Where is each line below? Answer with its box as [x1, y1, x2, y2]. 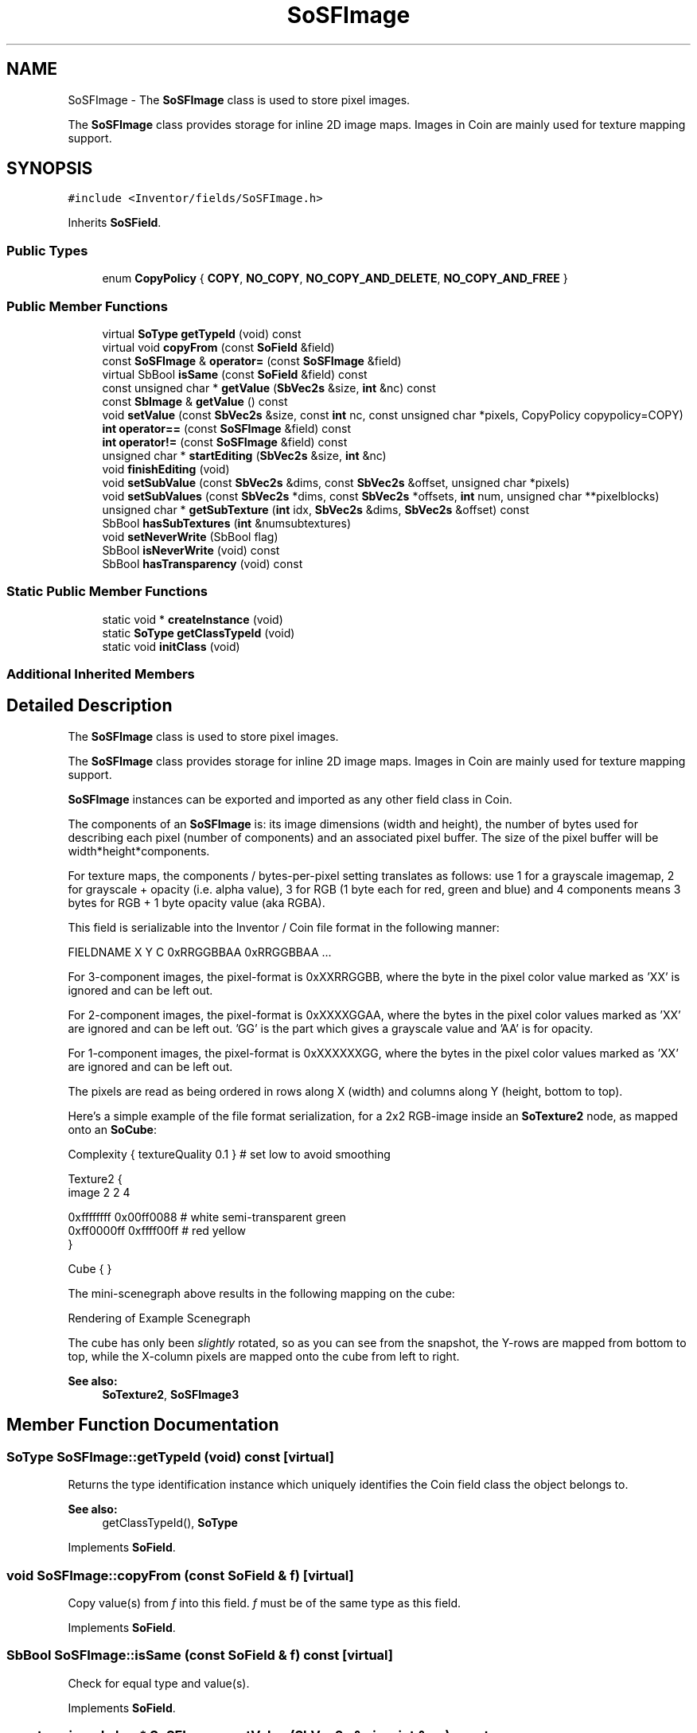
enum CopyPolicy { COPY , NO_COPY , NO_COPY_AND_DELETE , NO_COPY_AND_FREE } [102, 271, 568, 286]
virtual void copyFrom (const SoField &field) [102, 340, 335, 354]
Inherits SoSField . [68, 216, 162, 230]
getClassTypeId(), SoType [102, 1516, 238, 1530]
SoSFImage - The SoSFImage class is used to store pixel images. [68, 92, 411, 107]
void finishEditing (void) [102, 461, 230, 476]
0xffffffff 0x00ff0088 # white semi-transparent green [68, 1209, 346, 1224]
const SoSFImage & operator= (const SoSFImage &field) [102, 353, 402, 368]
